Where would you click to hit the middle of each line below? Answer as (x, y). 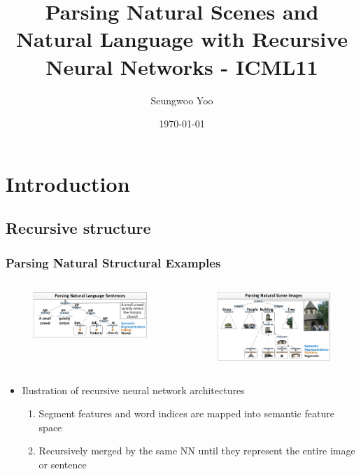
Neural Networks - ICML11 (182, 66)
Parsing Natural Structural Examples (113, 262)
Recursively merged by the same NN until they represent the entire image (197, 451)
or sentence (63, 465)
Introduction (68, 183)
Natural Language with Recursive (182, 39)
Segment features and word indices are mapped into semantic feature (186, 413)
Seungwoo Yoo (182, 100)
